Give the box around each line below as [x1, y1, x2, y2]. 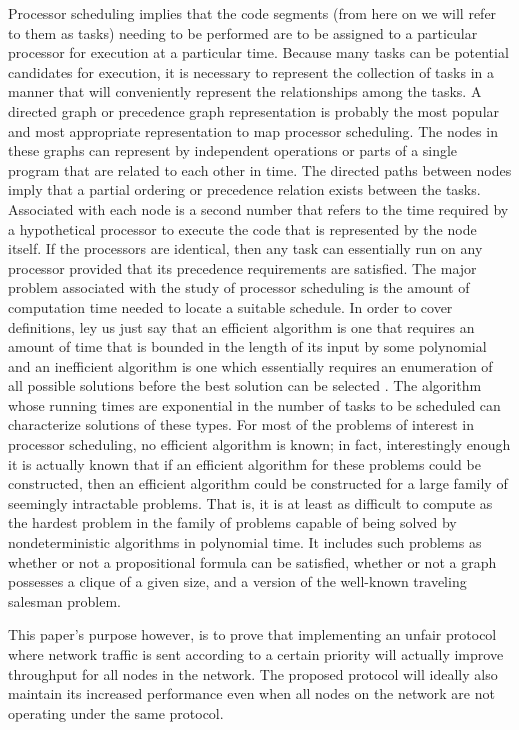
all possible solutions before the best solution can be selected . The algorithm [8, 375, 482, 396]
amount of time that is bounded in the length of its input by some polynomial [8, 336, 487, 357]
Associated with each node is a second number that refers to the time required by [8, 198, 509, 219]
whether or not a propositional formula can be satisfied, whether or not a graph [8, 551, 497, 572]
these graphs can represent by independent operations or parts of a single [8, 140, 458, 161]
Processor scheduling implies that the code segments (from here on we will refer [8, 3, 497, 23]
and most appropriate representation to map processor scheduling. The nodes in [8, 120, 498, 141]
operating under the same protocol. [8, 702, 224, 723]
